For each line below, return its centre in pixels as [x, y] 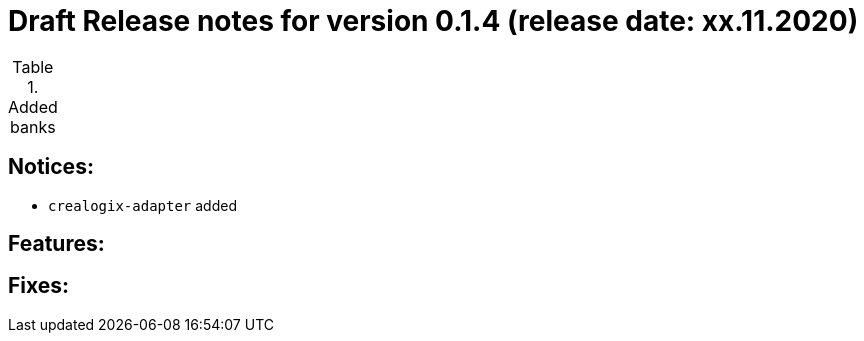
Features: [56, 244]
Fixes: [39, 286]
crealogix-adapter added [142, 205]
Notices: [51, 167]
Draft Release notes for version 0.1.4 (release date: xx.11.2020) [433, 21]
